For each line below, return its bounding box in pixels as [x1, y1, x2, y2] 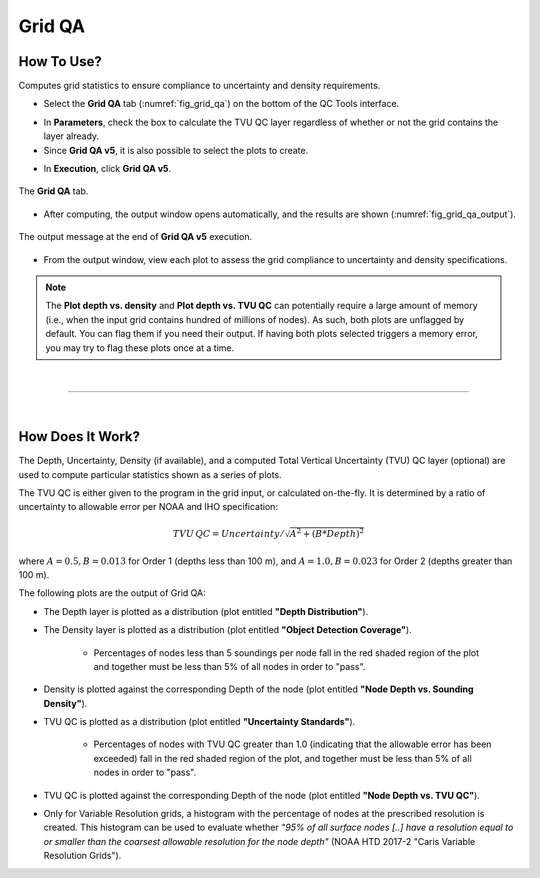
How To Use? [18, 53, 102, 70]
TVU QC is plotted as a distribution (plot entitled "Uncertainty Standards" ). [43, 716, 356, 728]
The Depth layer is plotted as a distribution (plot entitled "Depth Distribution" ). [43, 605, 369, 617]
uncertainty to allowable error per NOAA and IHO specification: [18, 501, 279, 513]
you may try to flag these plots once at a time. [45, 341, 235, 354]
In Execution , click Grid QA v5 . [43, 163, 172, 175]
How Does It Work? [18, 428, 140, 445]
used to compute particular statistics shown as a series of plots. [18, 468, 282, 480]
